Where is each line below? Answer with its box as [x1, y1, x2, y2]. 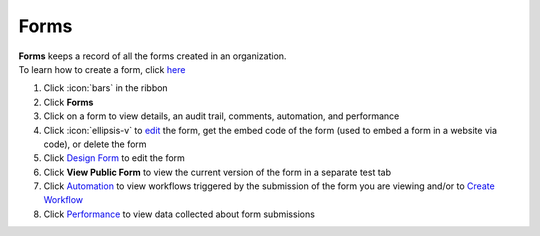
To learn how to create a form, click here [18, 63, 186, 75]
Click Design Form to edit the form [43, 152, 185, 164]
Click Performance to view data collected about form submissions [43, 208, 315, 220]
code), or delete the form [43, 138, 147, 150]
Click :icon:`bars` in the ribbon [43, 82, 169, 94]
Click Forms [43, 96, 94, 108]
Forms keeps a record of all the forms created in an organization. [18, 50, 287, 62]
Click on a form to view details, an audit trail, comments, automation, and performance [43, 110, 400, 122]
